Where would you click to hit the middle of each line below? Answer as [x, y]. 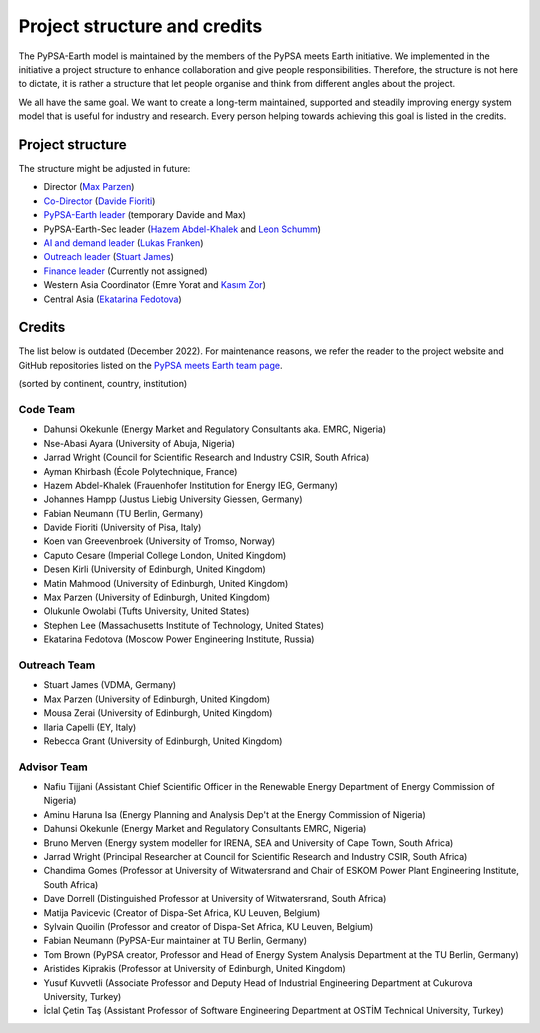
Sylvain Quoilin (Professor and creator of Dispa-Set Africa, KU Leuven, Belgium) [208, 926]
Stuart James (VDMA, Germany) [110, 685]
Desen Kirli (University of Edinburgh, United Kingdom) [155, 569]
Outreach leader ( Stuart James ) [109, 257]
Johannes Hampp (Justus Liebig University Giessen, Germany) [173, 499]
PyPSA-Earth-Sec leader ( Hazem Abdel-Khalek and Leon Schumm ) [182, 229]
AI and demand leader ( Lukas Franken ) [123, 242]
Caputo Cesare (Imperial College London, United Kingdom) [165, 555]
